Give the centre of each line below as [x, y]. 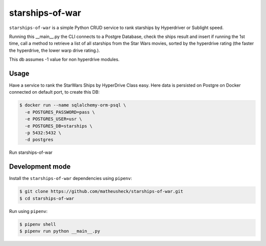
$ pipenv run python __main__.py [60, 231]
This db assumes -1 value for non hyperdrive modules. [64, 60]
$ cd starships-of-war [47, 198]
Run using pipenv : [28, 211]
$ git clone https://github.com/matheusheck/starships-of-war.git [101, 192]
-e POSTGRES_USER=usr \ [53, 119]
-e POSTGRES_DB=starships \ [59, 126]
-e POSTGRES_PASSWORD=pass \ [60, 112]
